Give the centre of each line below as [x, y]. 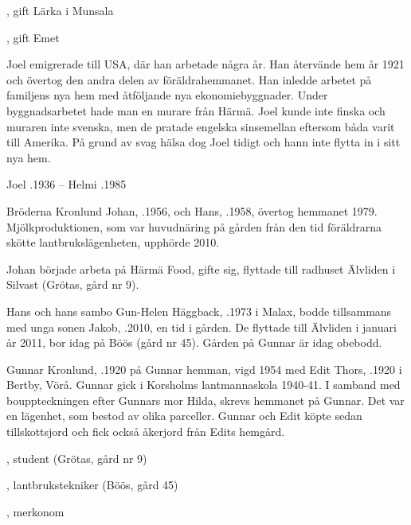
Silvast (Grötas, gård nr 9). [73, 284]
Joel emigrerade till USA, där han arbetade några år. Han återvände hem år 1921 [205, 64]
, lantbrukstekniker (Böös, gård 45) [92, 485]
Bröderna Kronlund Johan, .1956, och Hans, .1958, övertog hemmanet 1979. [192, 210]
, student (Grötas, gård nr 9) [77, 458]
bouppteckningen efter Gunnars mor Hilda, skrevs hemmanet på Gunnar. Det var [205, 400]
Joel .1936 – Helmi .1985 [67, 184]
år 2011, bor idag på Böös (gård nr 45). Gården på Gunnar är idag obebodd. [194, 342]
